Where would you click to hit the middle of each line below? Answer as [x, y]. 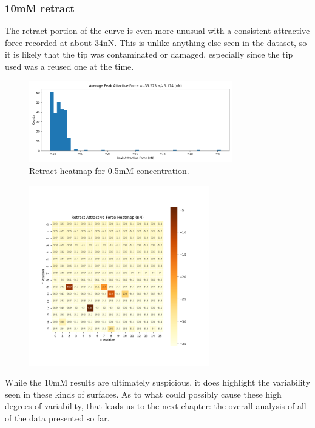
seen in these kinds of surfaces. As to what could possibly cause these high [143, 394]
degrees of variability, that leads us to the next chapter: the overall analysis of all [156, 406]
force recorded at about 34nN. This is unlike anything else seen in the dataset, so [156, 42]
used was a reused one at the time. [69, 66]
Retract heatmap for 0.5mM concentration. [109, 171]
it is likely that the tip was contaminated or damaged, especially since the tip [149, 54]
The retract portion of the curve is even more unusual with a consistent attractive [157, 31]
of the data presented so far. [57, 417]
